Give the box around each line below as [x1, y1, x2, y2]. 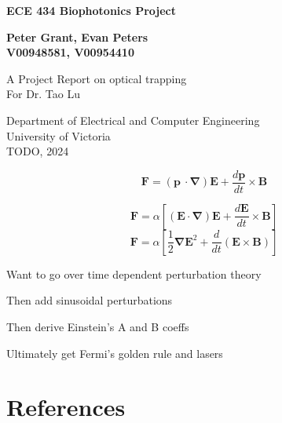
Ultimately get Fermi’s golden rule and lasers [6, 345, 223, 361]
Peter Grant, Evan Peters [6, 28, 148, 45]
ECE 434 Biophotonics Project [6, 2, 177, 18]
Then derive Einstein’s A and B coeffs [6, 319, 189, 334]
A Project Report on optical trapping [6, 70, 187, 86]
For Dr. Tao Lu [6, 86, 81, 102]
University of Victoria [6, 127, 111, 144]
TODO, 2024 [6, 143, 69, 159]
